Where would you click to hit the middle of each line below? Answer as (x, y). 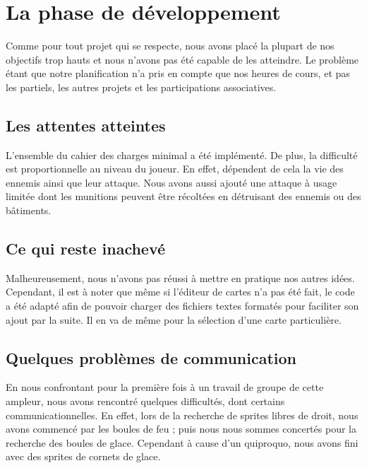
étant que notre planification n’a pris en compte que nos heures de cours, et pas (178, 73)
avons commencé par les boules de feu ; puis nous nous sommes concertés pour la (181, 429)
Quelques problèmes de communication (151, 357)
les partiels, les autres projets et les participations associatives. (141, 87)
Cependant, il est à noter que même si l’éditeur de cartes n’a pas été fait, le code (180, 292)
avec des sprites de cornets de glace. (83, 456)
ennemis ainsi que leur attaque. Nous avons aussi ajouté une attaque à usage (172, 182)
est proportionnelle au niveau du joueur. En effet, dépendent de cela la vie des (175, 169)
